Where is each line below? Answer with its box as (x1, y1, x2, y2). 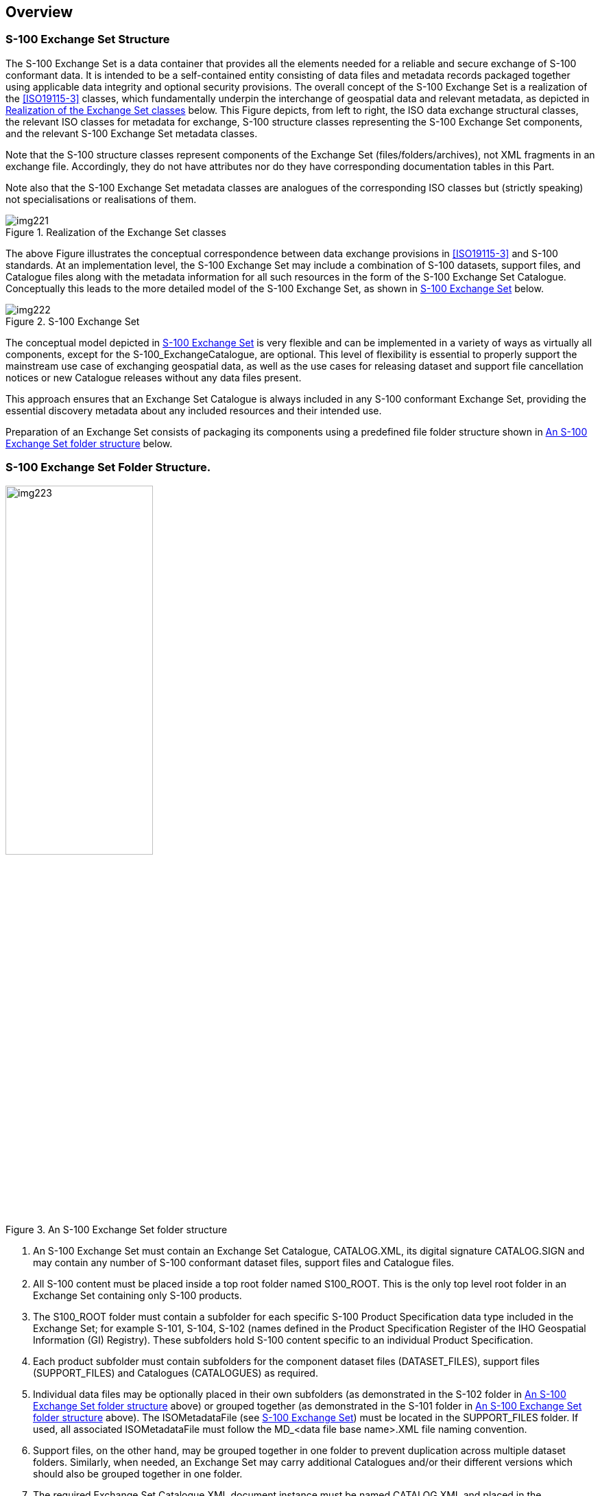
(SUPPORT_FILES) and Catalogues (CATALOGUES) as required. (33, 1366, 318, 1379)
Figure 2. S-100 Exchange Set (5, 315, 140, 327)
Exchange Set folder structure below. (5, 437, 173, 449)
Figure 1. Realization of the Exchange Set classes (5, 226, 226, 238)
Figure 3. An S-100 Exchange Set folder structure (5, 1223, 228, 1235)
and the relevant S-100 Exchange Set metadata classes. (5, 127, 258, 139)
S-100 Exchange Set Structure (5, 32, 170, 47)
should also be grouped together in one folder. (33, 1467, 243, 1480)
